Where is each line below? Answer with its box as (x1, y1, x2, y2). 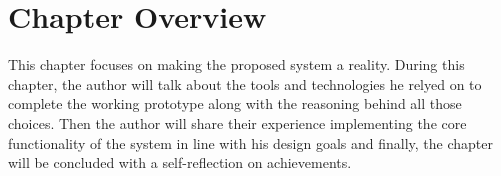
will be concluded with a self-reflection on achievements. (8, 152, 352, 173)
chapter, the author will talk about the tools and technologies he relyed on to (8, 73, 482, 94)
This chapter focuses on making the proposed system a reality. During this (8, 54, 465, 75)
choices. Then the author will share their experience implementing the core (8, 112, 467, 133)
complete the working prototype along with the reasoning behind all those (8, 93, 462, 114)
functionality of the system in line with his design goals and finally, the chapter (8, 132, 494, 153)
